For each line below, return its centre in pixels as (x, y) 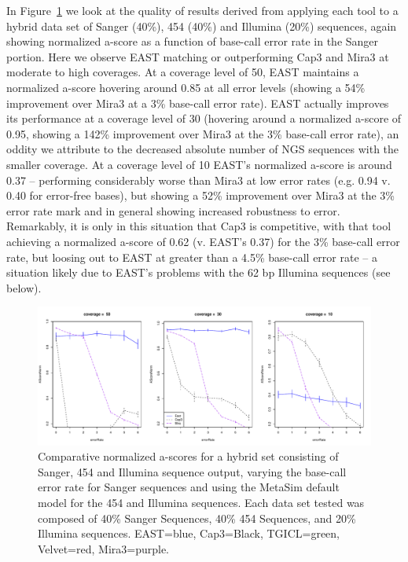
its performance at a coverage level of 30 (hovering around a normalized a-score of (204, 118)
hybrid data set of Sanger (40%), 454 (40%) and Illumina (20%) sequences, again (202, 26)
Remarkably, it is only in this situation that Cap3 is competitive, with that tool (199, 226)
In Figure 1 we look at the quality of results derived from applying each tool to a (202, 10)
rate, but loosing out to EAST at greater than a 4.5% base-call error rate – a (192, 257)
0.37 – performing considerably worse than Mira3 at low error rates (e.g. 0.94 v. (198, 180)
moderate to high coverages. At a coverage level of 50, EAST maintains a (183, 72)
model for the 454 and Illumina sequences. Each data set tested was (201, 503)
